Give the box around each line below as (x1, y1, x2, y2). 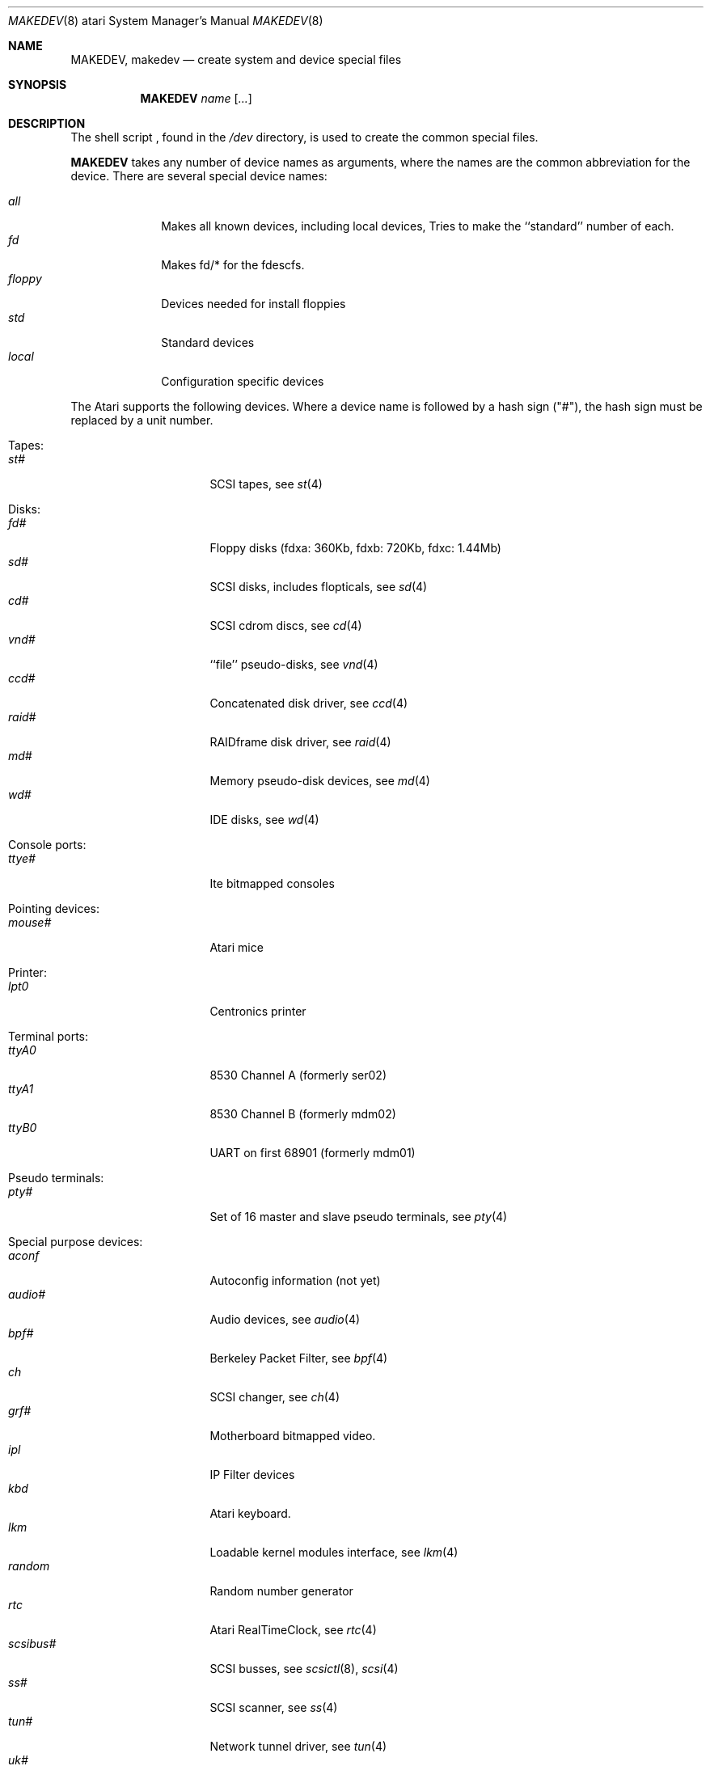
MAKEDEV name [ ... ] (140, 91, 252, 105)
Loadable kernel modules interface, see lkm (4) (209, 1545, 459, 1559)
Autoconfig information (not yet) (209, 1274, 381, 1287)
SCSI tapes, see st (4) (209, 477, 323, 491)
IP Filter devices (209, 1468, 295, 1481)
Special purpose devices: (8, 1235, 143, 1248)
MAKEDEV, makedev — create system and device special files (70, 53, 402, 66)
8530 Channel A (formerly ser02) (209, 1068, 387, 1082)
